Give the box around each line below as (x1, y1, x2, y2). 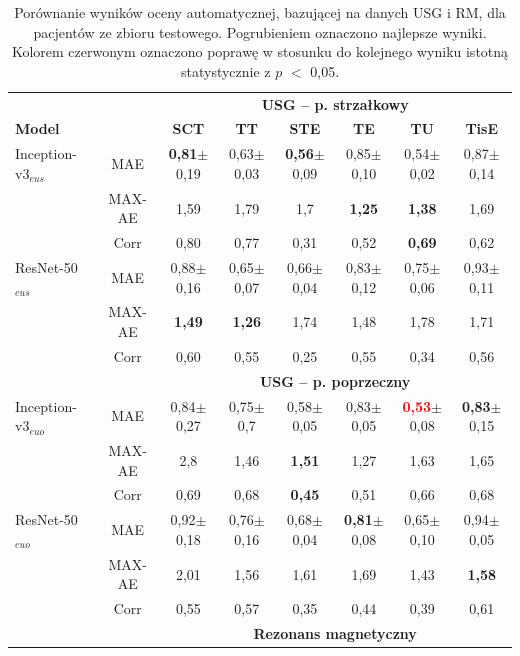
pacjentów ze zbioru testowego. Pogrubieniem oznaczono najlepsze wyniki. (33, 21, 487, 42)
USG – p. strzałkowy (261, 93, 409, 114)
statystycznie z (180, 60, 271, 81)
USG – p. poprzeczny (259, 370, 411, 391)
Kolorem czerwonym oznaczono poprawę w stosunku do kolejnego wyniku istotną (11, 41, 509, 62)
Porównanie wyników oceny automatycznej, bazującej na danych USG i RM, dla (14, 2, 506, 22)
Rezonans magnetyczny (253, 623, 417, 644)
